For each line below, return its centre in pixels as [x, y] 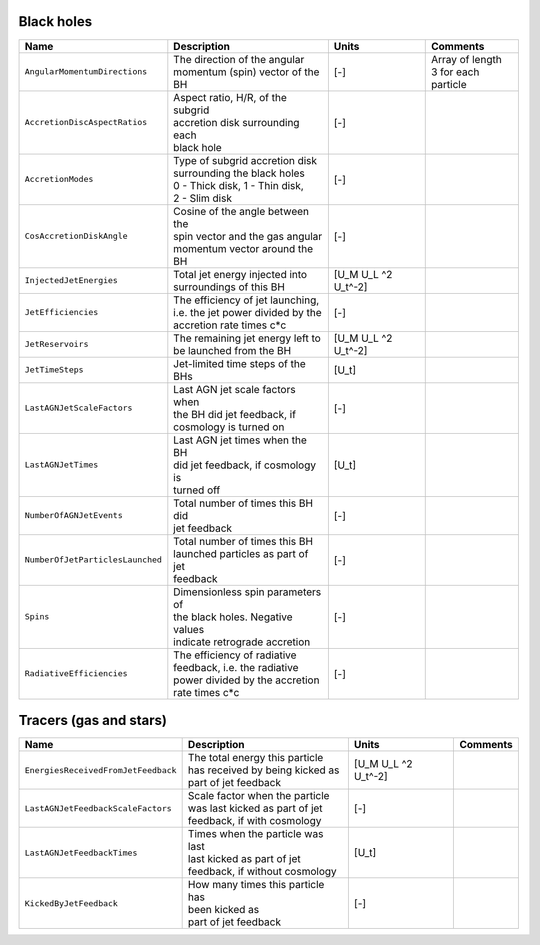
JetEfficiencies [61, 312]
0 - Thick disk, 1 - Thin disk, [238, 185]
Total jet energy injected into [240, 274]
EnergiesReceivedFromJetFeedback [100, 770]
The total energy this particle [255, 758]
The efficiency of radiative [235, 655]
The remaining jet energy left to [247, 338]
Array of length [466, 59]
